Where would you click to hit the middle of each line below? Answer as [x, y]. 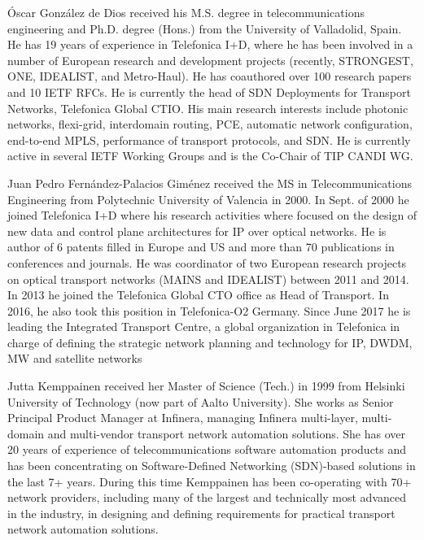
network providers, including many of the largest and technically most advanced [207, 497]
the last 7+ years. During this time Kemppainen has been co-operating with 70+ [210, 481]
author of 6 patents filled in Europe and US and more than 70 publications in [201, 247]
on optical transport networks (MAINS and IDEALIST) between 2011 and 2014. [208, 279]
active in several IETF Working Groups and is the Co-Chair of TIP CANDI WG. [210, 156]
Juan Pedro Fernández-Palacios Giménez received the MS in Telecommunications [210, 183]
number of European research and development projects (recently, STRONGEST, [210, 60]
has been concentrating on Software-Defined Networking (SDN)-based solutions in [212, 466]
